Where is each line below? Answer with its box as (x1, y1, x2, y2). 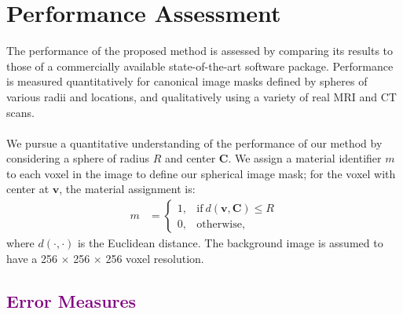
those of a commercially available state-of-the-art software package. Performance (6, 57, 394, 74)
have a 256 (6, 250, 57, 266)
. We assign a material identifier (228, 150, 382, 166)
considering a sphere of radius (6, 150, 149, 166)
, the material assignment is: (59, 181, 196, 197)
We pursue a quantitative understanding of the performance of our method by (6, 134, 383, 151)
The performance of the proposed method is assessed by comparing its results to (6, 42, 394, 59)
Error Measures (6, 288, 137, 312)
